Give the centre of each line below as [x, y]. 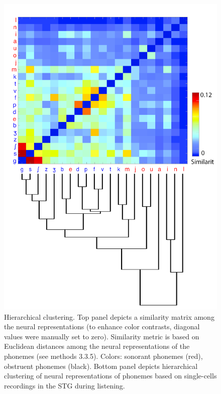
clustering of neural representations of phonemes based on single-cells [111, 376]
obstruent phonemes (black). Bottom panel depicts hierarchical [101, 366]
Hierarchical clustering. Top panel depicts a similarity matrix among [109, 316]
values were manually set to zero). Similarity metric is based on [102, 336]
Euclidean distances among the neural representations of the [97, 346]
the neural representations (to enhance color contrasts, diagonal [102, 326]
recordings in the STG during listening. [65, 385]
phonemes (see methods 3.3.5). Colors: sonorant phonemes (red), [103, 356]
